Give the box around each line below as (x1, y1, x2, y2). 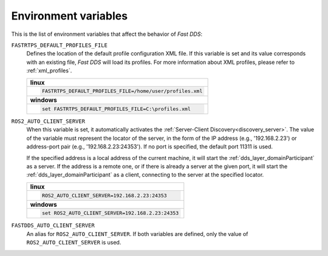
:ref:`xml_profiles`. (26, 67, 72, 74)
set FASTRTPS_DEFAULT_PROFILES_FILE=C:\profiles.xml (41, 106, 191, 112)
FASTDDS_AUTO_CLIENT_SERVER (11, 222, 95, 229)
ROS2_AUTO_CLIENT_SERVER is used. (26, 239, 121, 246)
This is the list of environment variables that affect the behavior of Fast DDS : (11, 30, 203, 38)
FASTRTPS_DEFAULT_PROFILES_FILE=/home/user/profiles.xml (41, 88, 203, 94)
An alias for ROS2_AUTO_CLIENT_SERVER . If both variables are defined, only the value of (26, 230, 248, 237)
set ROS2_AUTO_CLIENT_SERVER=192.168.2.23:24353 (41, 210, 179, 216)
